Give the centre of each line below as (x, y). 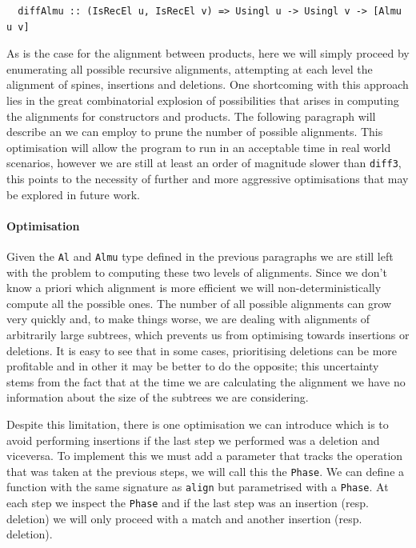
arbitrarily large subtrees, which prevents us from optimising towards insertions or (208, 335)
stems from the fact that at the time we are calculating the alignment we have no (206, 381)
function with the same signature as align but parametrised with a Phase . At (198, 487)
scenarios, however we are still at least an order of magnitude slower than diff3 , (204, 163)
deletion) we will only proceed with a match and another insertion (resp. (184, 518)
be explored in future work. (73, 194)
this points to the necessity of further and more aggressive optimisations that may (208, 178)
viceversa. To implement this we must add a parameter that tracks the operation (205, 456)
